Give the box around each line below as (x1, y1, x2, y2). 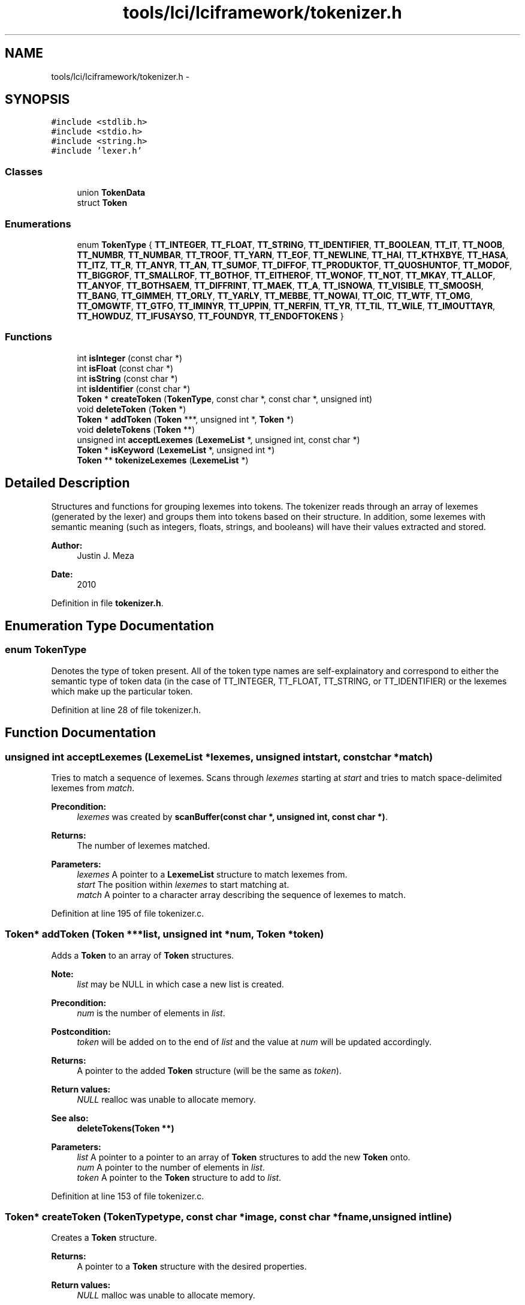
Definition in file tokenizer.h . (51, 597, 164, 608)
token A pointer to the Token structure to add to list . (77, 1172, 282, 1183)
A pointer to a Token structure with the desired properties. (77, 1261, 307, 1272)
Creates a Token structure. (51, 1232, 157, 1243)
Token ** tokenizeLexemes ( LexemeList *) (77, 454, 249, 465)
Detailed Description (5, 475, 130, 491)
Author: (51, 540, 83, 550)
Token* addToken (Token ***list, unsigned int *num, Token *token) (5, 928, 324, 941)
